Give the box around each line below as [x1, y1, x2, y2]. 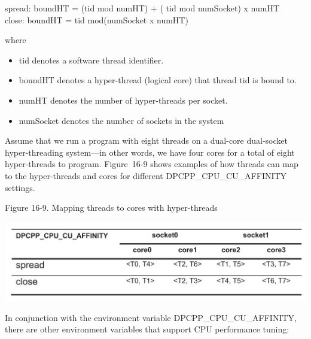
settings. [5, 181, 35, 193]
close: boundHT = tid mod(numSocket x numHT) [5, 13, 188, 26]
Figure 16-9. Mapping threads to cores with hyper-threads [5, 201, 218, 214]
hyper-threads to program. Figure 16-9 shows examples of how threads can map [5, 158, 298, 170]
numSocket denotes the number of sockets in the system [19, 114, 224, 126]
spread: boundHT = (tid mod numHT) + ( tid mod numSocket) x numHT [5, 2, 280, 14]
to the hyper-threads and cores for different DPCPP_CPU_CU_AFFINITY [5, 169, 287, 181]
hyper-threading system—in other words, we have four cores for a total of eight [5, 146, 295, 158]
